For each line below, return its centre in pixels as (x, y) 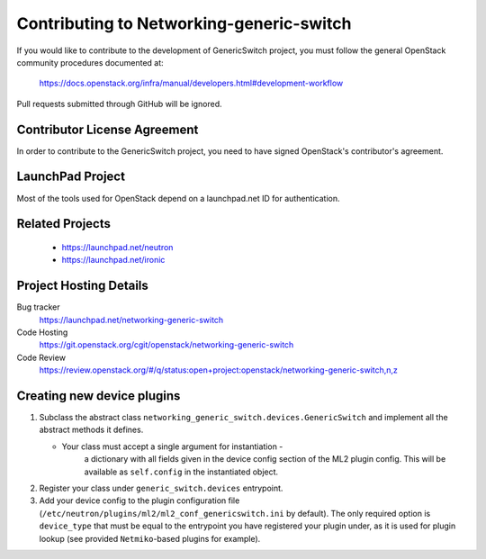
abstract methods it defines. (91, 430)
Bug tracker (38, 307)
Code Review (41, 357)
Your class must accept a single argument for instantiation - (172, 446)
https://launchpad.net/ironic (113, 260)
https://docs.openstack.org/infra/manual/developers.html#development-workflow (191, 83)
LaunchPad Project (71, 177)
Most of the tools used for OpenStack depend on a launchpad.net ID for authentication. (179, 198)
